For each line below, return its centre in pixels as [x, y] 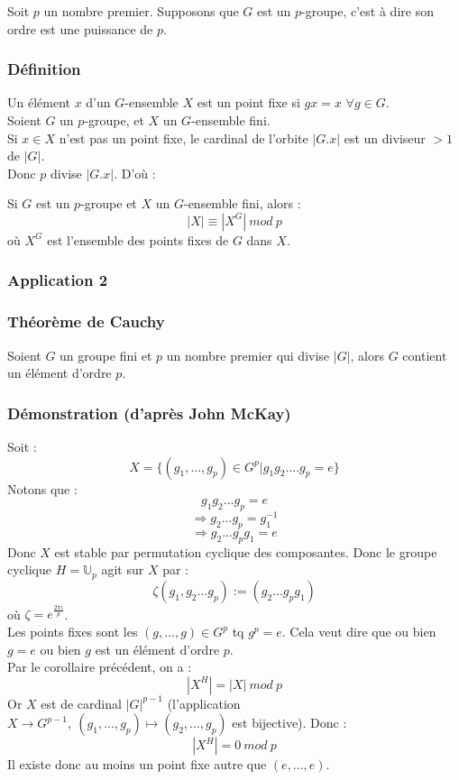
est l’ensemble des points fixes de [138, 239]
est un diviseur [385, 138]
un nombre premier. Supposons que [141, 11]
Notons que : [42, 488]
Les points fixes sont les [73, 632]
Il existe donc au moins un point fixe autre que [137, 764]
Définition [44, 69]
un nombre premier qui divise [248, 355]
